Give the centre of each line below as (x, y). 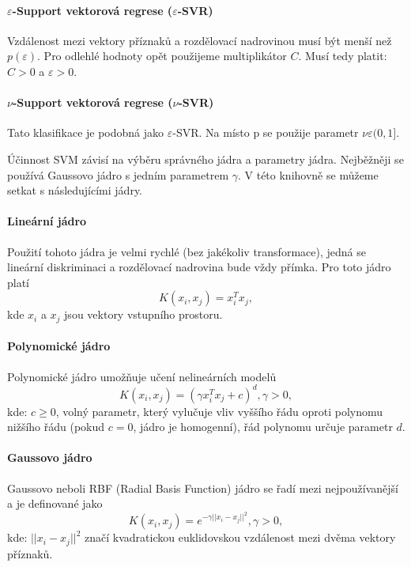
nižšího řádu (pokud (56, 427)
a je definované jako (55, 503)
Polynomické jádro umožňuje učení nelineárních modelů (142, 376)
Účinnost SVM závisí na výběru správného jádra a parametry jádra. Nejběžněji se (205, 159)
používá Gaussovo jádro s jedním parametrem (118, 174)
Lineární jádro (47, 221)
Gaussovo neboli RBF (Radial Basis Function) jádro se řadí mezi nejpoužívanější (203, 488)
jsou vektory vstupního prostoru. (143, 314)
